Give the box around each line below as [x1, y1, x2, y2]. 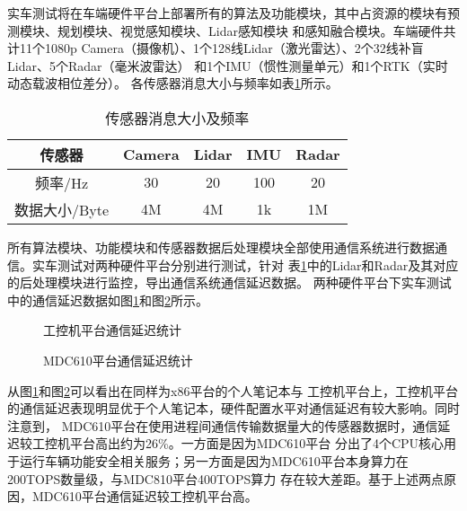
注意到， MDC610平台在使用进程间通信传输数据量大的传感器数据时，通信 [7, 416, 438, 435]
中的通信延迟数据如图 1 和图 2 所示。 [7, 290, 208, 309]
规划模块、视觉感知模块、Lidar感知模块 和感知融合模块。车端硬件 [57, 21, 444, 40]
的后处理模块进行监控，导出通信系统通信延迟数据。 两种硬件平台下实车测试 [7, 273, 452, 292]
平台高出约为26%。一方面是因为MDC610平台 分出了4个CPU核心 [69, 434, 445, 453]
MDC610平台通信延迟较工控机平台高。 [31, 487, 258, 506]
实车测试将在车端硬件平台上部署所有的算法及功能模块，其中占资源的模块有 [7, 4, 447, 22]
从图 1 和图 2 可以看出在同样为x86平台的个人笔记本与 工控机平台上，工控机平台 [7, 381, 459, 400]
